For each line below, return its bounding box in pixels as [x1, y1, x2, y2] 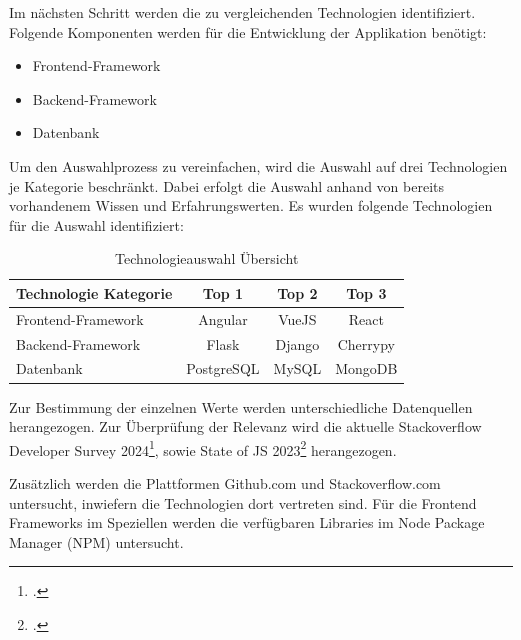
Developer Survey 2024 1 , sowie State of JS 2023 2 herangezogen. [9, 436, 397, 460]
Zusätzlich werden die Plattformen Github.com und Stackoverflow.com [9, 473, 441, 493]
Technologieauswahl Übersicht [115, 248, 299, 269]
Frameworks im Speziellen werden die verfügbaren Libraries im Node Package [9, 512, 485, 533]
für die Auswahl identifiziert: [9, 214, 184, 235]
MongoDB [335, 358, 398, 379]
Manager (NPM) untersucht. [9, 531, 184, 552]
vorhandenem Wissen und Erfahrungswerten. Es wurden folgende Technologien [9, 195, 493, 216]
